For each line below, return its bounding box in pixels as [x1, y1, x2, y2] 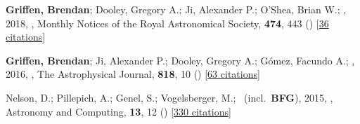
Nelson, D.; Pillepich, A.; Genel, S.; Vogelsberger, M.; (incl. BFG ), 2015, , [6, 90, 333, 104]
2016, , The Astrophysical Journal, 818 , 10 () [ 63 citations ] [6, 67, 260, 81]
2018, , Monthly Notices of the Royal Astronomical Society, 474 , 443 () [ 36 [6, 15, 329, 30]
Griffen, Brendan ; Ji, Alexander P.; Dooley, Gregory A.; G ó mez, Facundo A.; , [6, 53, 355, 67]
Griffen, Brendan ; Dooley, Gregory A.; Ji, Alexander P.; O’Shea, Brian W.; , [6, 2, 347, 16]
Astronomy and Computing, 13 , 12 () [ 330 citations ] [6, 104, 231, 118]
